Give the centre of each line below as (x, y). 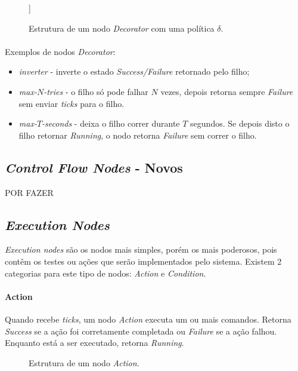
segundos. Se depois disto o (240, 123)
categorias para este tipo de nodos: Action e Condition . (105, 273)
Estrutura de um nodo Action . (84, 362)
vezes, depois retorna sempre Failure (227, 91)
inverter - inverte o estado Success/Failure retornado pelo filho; (134, 71)
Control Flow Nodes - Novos (94, 167)
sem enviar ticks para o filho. (72, 103)
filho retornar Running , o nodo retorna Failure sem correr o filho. (138, 135)
